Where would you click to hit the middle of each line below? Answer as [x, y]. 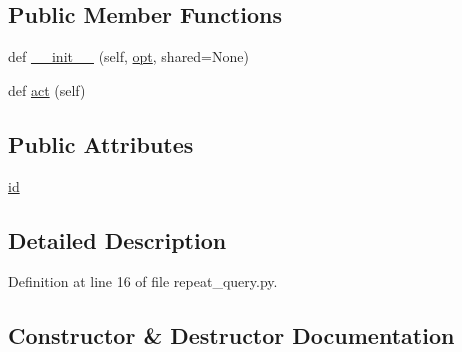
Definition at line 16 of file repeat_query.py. [143, 281]
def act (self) [47, 89]
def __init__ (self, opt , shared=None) [128, 56]
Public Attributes [101, 143]
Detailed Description [117, 239]
